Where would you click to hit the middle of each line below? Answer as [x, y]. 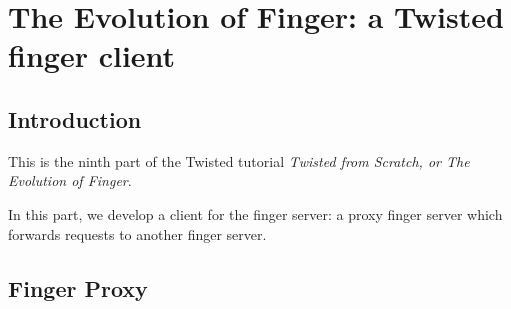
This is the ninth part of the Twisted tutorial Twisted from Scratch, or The [239, 160]
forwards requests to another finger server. [137, 233]
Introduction [75, 118]
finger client [92, 55]
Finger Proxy [78, 287]
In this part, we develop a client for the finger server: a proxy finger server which [255, 213]
